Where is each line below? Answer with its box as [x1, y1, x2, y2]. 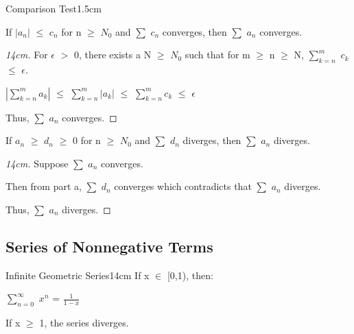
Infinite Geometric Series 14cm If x [5, 267, 150, 282]
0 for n [73, 133, 101, 147]
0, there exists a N [73, 47, 152, 62]
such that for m [185, 47, 250, 62]
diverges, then [182, 133, 241, 147]
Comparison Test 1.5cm [5, 1, 102, 15]
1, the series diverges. [39, 315, 129, 330]
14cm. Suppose [5, 156, 69, 170]
